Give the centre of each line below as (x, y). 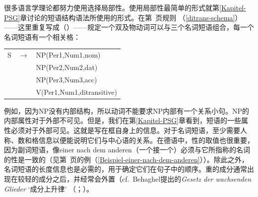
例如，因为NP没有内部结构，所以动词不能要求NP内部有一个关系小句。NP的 (127, 110)
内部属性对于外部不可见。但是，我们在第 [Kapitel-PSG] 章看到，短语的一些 (123, 120)
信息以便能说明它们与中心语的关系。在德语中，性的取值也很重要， (146, 140)
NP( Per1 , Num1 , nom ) (68, 55)
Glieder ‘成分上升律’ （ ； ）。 (49, 188)
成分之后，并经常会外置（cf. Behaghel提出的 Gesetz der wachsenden (145, 178)
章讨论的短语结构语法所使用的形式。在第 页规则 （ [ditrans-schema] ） (131, 17)
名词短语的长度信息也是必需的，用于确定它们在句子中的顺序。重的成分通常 (126, 169)
